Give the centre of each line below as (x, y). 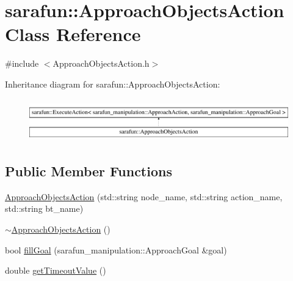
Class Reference (73, 34)
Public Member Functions (89, 170)
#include (22, 63)
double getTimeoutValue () (56, 270)
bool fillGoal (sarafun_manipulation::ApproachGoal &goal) (116, 249)
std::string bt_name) (44, 208)
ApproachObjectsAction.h (101, 63)
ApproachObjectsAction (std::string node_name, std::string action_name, (144, 196)
